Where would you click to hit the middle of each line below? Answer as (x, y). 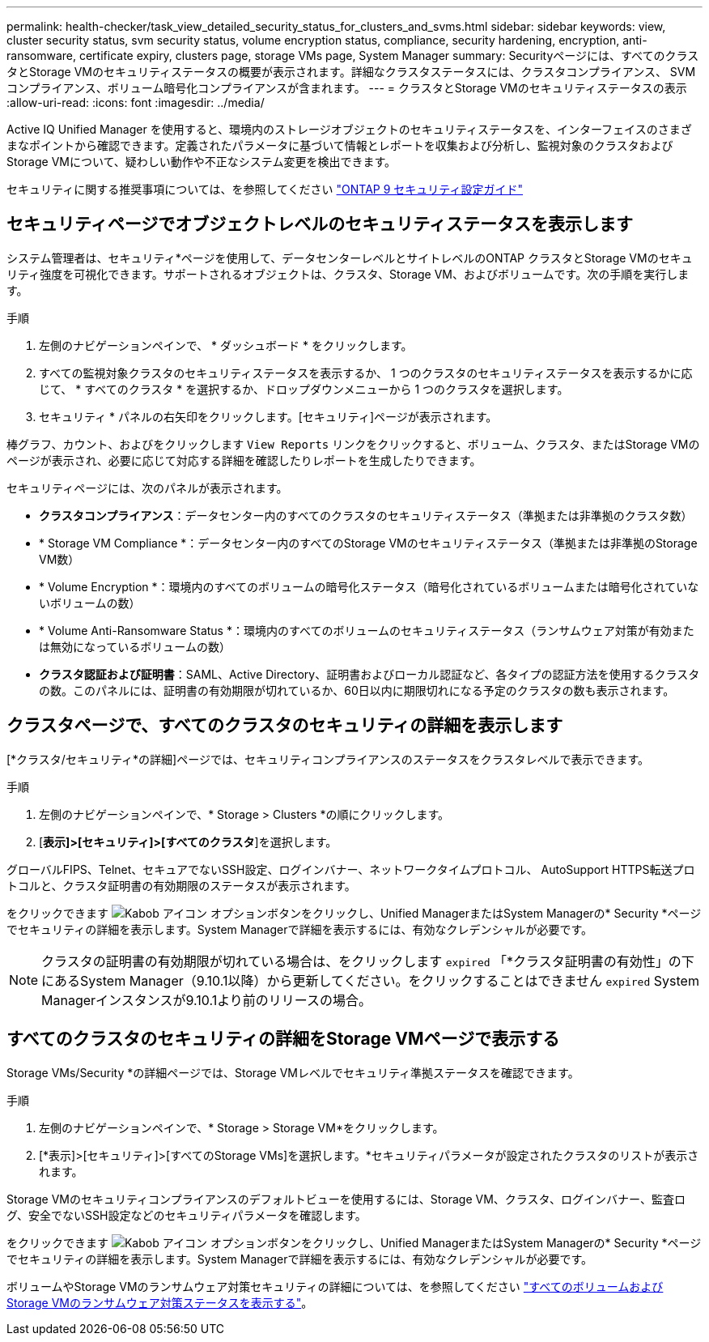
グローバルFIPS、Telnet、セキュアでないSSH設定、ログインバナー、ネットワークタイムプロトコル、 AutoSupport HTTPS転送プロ (351, 869)
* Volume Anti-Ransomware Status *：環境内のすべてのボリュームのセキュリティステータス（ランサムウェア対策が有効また (367, 630)
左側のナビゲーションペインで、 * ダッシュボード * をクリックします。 (226, 345)
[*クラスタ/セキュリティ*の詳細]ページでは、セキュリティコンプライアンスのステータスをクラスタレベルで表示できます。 (328, 759)
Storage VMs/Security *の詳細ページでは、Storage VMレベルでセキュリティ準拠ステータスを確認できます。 (293, 1072)
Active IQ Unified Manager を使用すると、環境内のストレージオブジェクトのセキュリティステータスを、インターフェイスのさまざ (349, 129)
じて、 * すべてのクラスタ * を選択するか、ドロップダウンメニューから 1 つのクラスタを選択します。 (304, 389)
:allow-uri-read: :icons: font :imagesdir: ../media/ (136, 102)
